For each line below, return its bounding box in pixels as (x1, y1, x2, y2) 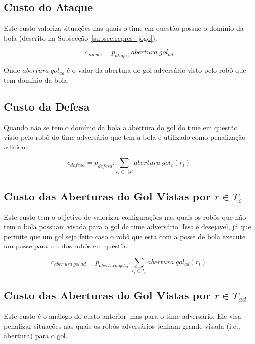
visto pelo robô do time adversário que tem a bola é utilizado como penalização (4, 132, 246, 142)
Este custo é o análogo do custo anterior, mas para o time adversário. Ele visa (4, 311, 241, 321)
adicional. (4, 141, 33, 151)
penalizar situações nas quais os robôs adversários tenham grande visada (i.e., (4, 320, 240, 331)
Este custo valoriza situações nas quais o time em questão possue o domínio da (4, 23, 244, 33)
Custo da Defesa (4, 98, 90, 114)
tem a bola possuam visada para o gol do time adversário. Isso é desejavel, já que (4, 221, 251, 232)
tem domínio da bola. (4, 74, 69, 85)
